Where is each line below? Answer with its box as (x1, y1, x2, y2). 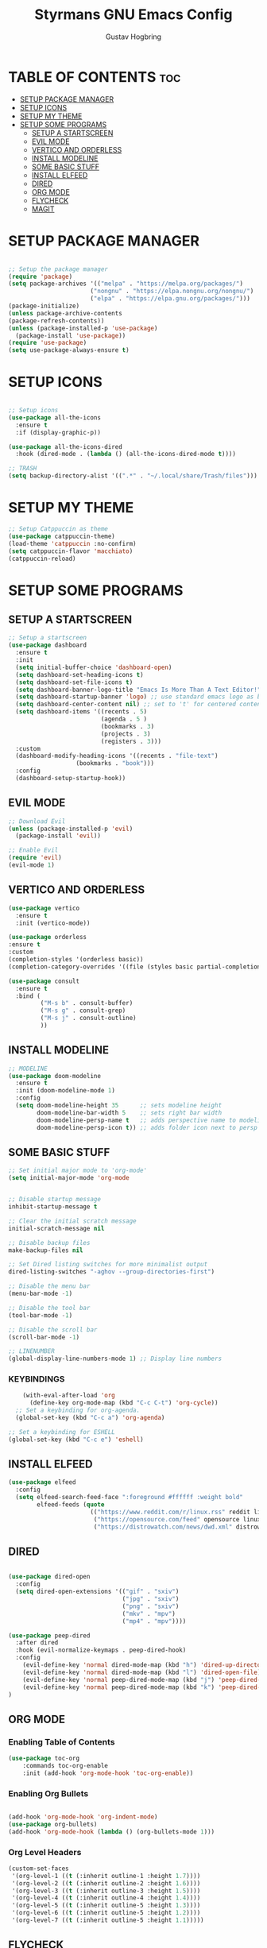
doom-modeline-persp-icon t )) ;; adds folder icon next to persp (37, 1123, 258, 1131)
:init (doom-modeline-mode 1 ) (15, 1087, 115, 1095)
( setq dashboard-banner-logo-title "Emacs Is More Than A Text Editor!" (15, 686, 261, 694)
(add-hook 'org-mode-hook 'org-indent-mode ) (8, 1813, 158, 1821)
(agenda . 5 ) (100, 715, 148, 723)
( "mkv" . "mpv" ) (122, 1610, 176, 1618)
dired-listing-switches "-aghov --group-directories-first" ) (8, 1268, 215, 1276)
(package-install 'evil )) (15, 832, 102, 840)
